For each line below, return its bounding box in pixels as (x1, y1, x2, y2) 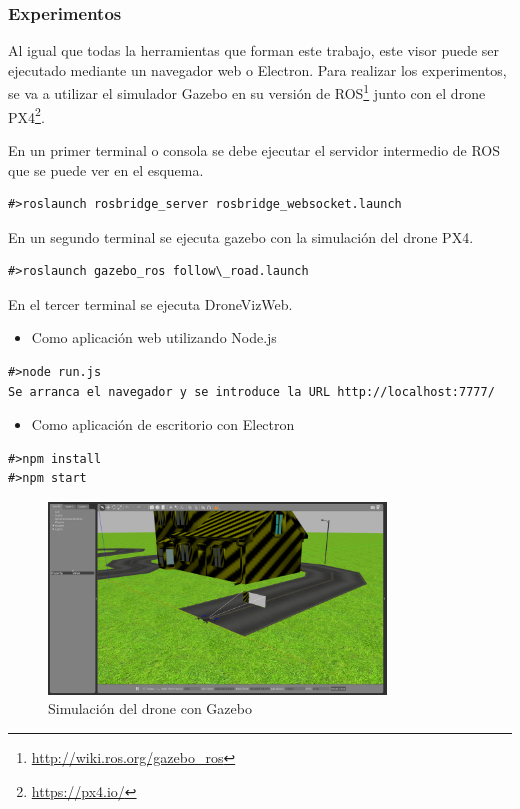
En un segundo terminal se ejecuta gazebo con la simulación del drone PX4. (8, 226, 474, 247)
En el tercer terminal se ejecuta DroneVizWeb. (8, 293, 293, 314)
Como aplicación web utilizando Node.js (31, 327, 277, 348)
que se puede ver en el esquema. (8, 159, 204, 180)
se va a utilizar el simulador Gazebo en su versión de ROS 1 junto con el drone (8, 80, 486, 104)
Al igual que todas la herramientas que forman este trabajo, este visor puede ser (8, 40, 500, 61)
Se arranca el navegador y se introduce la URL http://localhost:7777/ (8, 384, 495, 399)
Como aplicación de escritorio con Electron (31, 414, 295, 435)
